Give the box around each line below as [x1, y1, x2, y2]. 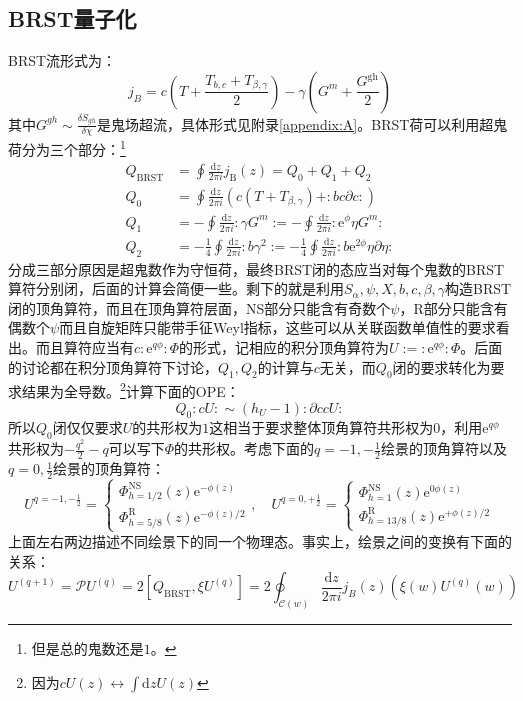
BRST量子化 [8, 3, 137, 34]
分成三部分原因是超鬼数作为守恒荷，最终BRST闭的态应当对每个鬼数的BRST [8, 258, 505, 279]
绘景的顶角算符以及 [380, 438, 507, 459]
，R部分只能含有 [399, 297, 508, 318]
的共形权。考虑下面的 [174, 438, 315, 459]
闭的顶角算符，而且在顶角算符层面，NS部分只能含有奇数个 [8, 297, 391, 318]
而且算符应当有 [35, 337, 134, 358]
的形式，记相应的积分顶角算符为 [179, 337, 390, 358]
